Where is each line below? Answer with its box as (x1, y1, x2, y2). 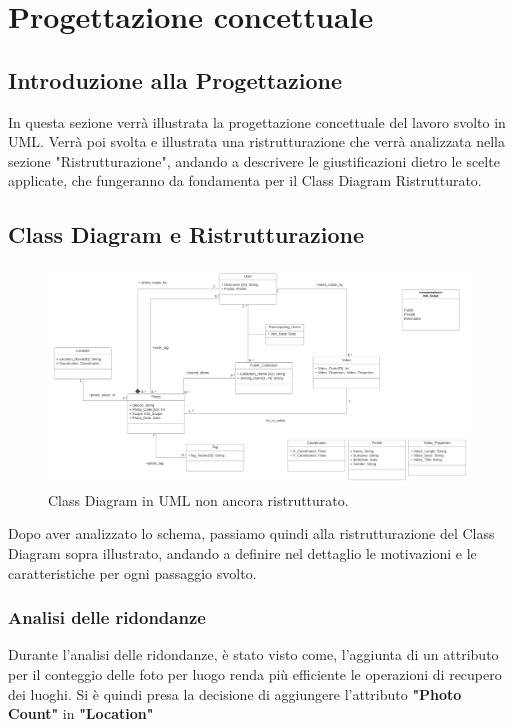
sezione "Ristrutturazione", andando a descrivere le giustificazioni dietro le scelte (8, 150, 500, 171)
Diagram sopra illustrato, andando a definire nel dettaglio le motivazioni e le (8, 542, 477, 563)
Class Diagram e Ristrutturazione (8, 219, 364, 250)
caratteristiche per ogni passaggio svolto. (8, 562, 257, 583)
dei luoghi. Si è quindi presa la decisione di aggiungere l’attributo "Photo (8, 683, 462, 704)
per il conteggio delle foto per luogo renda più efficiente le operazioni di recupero (8, 663, 502, 684)
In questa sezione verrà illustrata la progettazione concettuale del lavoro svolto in (8, 111, 506, 132)
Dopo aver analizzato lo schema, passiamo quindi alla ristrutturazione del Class (8, 523, 495, 544)
